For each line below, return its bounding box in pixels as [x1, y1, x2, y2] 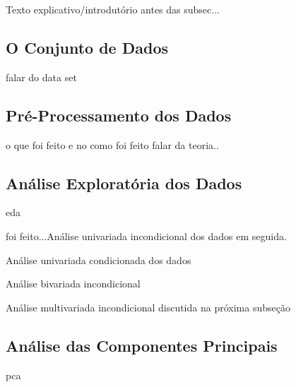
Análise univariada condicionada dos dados [6, 252, 191, 267]
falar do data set [6, 69, 77, 84]
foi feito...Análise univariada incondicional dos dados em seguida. [6, 228, 287, 243]
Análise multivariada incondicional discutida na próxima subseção [6, 299, 290, 314]
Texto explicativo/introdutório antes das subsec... [6, 2, 220, 16]
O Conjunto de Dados [6, 36, 168, 58]
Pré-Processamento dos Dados [6, 104, 232, 126]
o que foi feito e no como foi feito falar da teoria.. [6, 137, 219, 152]
